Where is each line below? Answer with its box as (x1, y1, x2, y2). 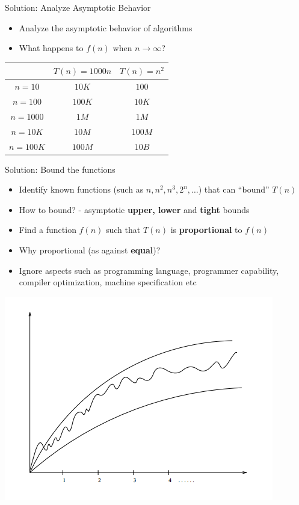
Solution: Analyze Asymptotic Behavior (5, 1, 151, 13)
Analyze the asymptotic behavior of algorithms (19, 21, 193, 34)
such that (105, 223, 141, 236)
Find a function (19, 223, 76, 236)
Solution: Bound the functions (5, 163, 116, 175)
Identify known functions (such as (19, 183, 144, 196)
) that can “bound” (198, 183, 270, 196)
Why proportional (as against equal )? (19, 243, 161, 256)
